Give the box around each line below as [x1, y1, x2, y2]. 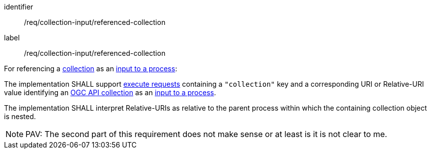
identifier [4, 2, 33, 11]
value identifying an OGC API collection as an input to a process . [4, 88, 216, 97]
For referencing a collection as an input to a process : [4, 64, 177, 73]
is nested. [4, 112, 36, 121]
